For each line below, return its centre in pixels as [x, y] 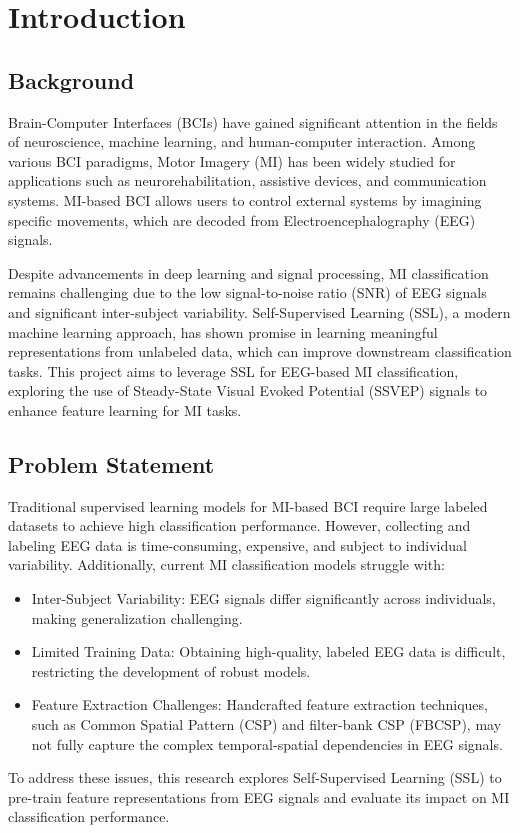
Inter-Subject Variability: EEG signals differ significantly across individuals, [263, 598]
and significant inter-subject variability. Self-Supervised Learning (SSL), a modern [259, 311]
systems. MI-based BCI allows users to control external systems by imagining [245, 199]
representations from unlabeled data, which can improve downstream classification [260, 351]
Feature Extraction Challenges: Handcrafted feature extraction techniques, [259, 704]
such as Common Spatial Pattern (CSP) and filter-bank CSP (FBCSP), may [266, 724]
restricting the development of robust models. [171, 670]
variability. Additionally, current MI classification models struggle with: [226, 564]
